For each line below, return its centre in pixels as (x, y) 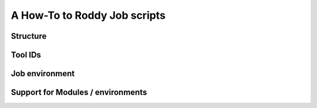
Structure (29, 36)
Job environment (43, 74)
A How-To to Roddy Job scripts (88, 15)
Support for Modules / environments (79, 92)
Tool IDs (26, 55)
